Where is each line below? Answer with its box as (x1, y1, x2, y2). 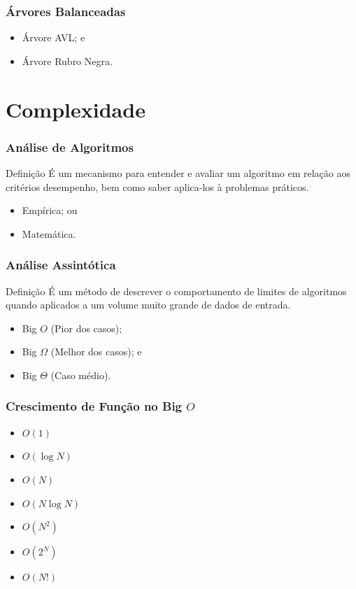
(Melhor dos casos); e (50, 344, 142, 359)
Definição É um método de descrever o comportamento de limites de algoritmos (6, 283, 347, 298)
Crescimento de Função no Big (6, 397, 183, 415)
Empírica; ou (22, 203, 78, 218)
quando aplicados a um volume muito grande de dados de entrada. (6, 297, 291, 312)
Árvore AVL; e (22, 30, 85, 45)
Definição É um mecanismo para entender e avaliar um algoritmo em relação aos (6, 166, 351, 180)
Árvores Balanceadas (6, 2, 126, 20)
